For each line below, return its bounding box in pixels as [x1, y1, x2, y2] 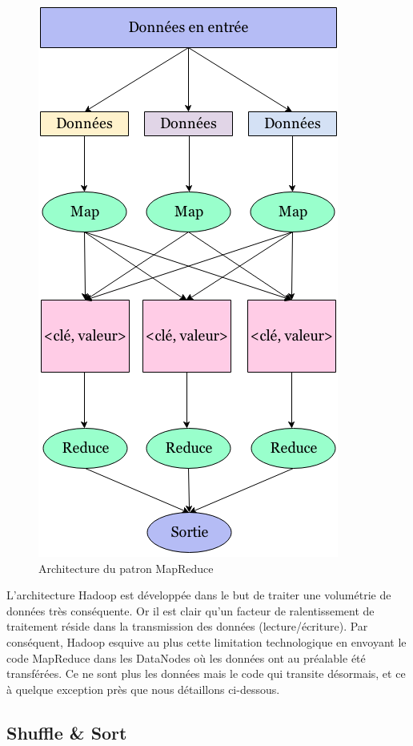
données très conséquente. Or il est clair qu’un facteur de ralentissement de [6, 602, 375, 619]
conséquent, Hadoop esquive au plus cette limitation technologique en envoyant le [6, 633, 407, 650]
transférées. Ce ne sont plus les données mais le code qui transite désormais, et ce [6, 665, 406, 682]
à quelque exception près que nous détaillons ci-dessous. [6, 680, 280, 697]
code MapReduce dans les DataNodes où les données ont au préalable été [6, 649, 366, 666]
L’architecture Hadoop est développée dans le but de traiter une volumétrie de [6, 587, 391, 603]
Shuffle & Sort [6, 720, 127, 744]
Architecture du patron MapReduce [38, 559, 214, 576]
